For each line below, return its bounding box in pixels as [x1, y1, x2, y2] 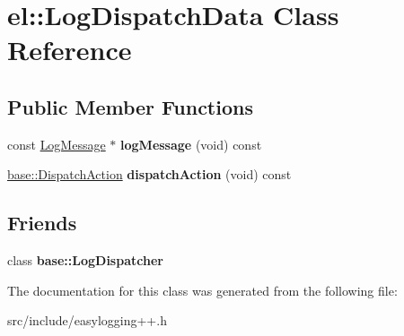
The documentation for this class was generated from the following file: [7, 280, 398, 299]
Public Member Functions [7, 92, 253, 120]
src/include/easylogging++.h [7, 311, 167, 330]
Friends [7, 209, 77, 237]
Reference [7, 31, 132, 68]
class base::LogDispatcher [7, 251, 163, 270]
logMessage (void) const [120, 134, 262, 153]
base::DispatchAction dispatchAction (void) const [7, 165, 292, 184]
